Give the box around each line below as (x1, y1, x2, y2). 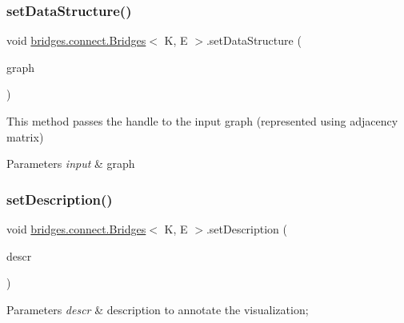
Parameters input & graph (6, 155, 135, 172)
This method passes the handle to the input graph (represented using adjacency (6, 113, 398, 129)
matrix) (6, 128, 44, 145)
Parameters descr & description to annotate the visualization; (6, 301, 309, 317)
